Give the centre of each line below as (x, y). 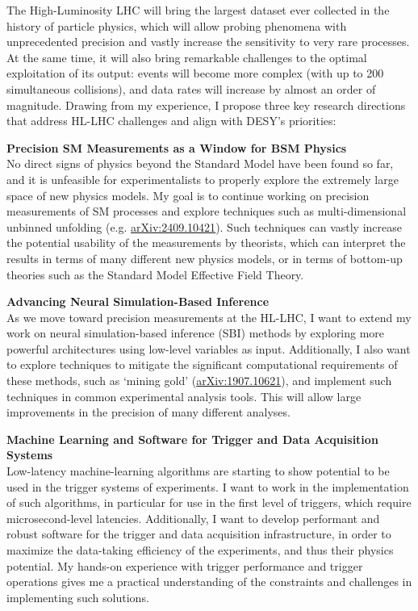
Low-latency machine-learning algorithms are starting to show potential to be (198, 471)
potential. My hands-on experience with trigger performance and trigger (185, 565)
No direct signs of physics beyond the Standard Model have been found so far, (200, 163)
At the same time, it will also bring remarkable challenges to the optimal (187, 57)
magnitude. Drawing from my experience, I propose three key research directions (206, 105)
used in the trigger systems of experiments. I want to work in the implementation (208, 486)
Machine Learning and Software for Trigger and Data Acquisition (192, 439)
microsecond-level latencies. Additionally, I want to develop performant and (193, 518)
